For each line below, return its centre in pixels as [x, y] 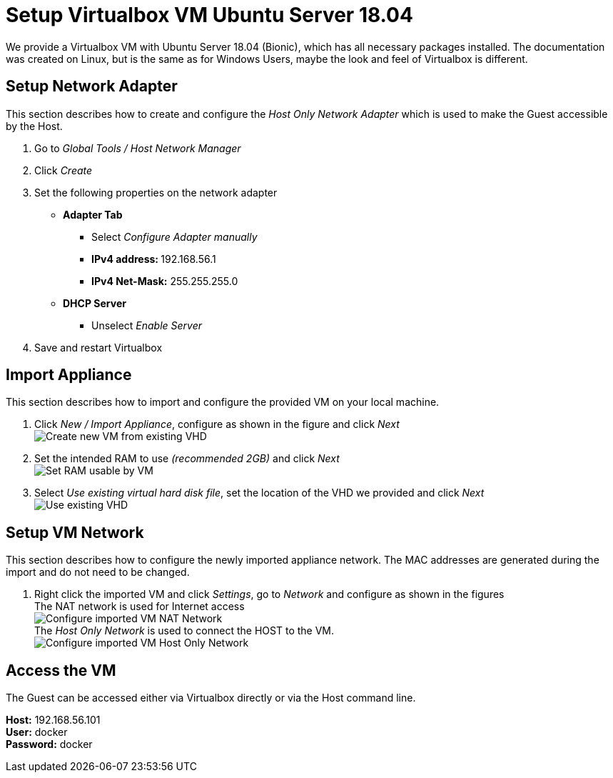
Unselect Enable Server [147, 325]
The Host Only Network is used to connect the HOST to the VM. [184, 631]
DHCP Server [95, 303]
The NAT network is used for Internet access [140, 607]
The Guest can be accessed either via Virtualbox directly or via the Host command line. [211, 698]
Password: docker [49, 744]
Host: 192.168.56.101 [53, 720]
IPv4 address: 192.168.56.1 [154, 259]
